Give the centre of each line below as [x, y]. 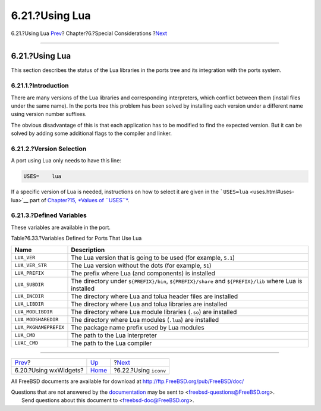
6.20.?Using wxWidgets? [49, 370]
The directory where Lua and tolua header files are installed [154, 296]
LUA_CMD [25, 335]
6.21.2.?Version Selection [49, 149]
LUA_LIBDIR [29, 304]
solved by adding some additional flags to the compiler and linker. [92, 133]
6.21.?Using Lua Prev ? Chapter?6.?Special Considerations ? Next [89, 33]
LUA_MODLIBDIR [34, 312]
